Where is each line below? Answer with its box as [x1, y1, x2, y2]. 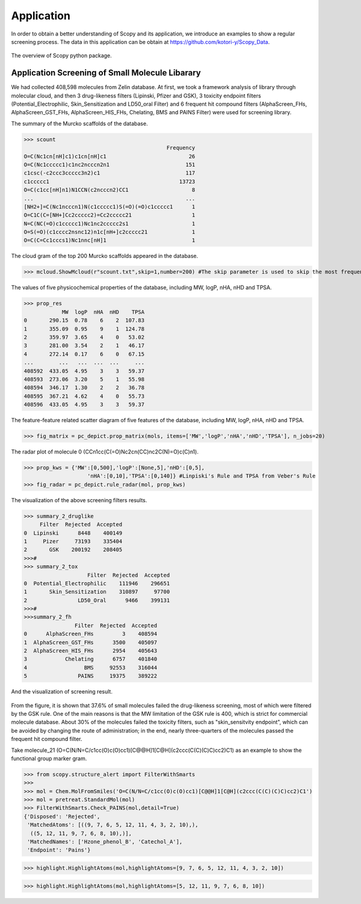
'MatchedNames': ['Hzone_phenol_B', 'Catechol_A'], [27, 838, 183, 845]
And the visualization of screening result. [11, 688, 113, 695]
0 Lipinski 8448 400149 [23, 529, 123, 537]
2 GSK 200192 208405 [23, 546, 123, 553]
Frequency [166, 144, 196, 152]
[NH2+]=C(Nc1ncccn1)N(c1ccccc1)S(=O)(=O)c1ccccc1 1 [23, 203, 196, 210]
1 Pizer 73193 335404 [23, 538, 123, 544]
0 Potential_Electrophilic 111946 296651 [23, 580, 170, 586]
